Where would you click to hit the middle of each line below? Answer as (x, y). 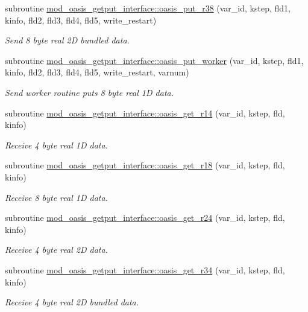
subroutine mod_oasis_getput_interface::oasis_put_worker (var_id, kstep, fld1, (154, 60)
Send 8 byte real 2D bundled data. (67, 40)
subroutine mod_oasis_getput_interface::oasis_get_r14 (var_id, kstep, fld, (145, 113)
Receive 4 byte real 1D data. (56, 145)
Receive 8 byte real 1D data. (56, 197)
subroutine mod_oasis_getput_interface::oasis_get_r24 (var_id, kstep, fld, (145, 218)
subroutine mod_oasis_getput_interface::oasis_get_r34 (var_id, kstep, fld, (145, 269)
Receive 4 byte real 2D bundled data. (72, 302)
